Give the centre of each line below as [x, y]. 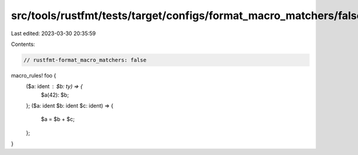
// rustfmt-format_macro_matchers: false [85, 60]
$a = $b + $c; [58, 119]
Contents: [23, 44]
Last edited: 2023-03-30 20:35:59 [53, 33]
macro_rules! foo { [34, 75]
